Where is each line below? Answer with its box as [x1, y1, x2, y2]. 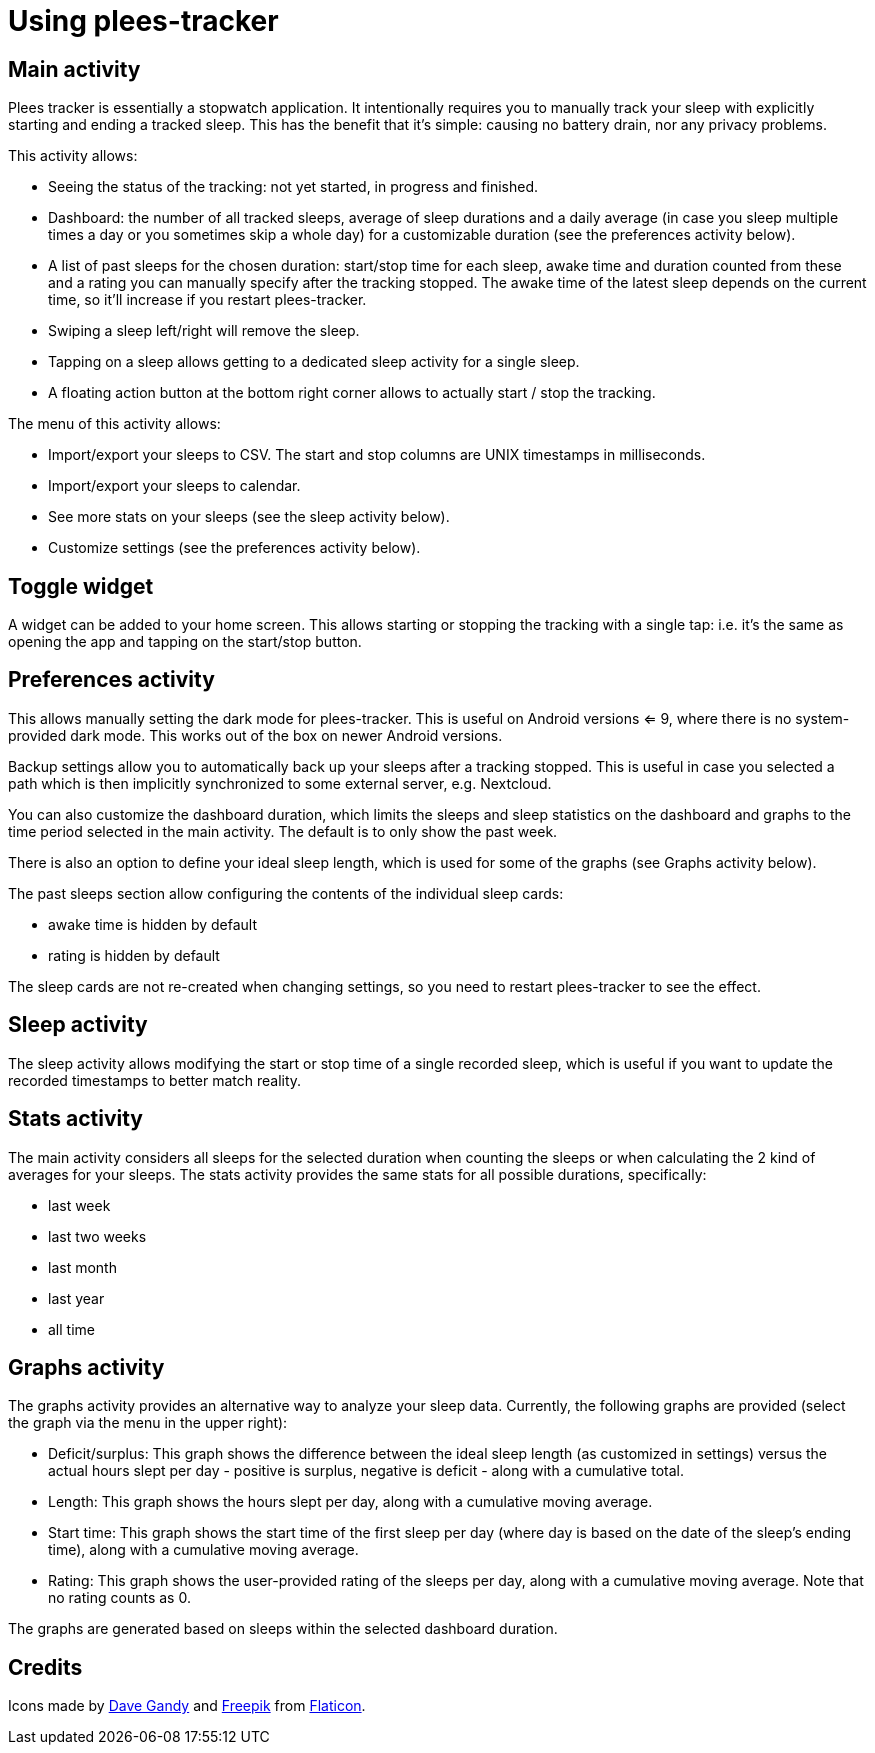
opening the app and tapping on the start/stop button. [8, 633, 362, 651]
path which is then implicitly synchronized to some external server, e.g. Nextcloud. [8, 774, 552, 792]
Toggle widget [8, 573, 154, 599]
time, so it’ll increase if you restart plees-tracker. [48, 291, 367, 309]
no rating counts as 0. [48, 1589, 191, 1607]
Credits [8, 1654, 83, 1680]
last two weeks [48, 1227, 147, 1245]
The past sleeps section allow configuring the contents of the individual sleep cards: [8, 884, 564, 902]
